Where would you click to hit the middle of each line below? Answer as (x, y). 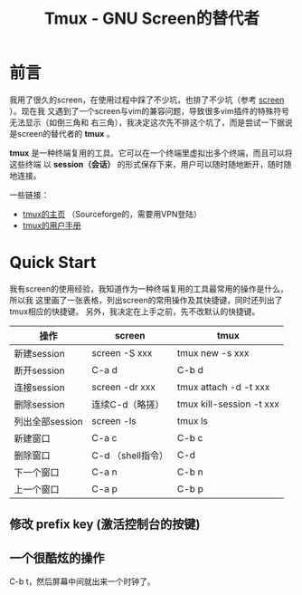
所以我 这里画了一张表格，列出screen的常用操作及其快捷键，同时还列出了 (146, 300)
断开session (39, 370)
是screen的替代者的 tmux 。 (62, 133)
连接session (39, 388)
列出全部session (48, 421)
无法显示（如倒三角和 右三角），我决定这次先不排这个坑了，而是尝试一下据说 (151, 122)
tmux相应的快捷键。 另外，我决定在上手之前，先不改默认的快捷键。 (135, 311)
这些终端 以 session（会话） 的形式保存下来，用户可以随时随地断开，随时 (146, 164)
